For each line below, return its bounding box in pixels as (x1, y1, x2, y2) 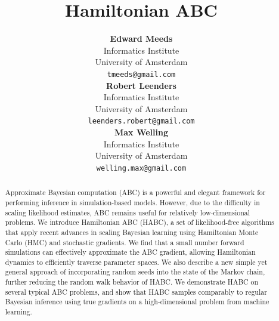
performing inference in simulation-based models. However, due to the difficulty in (5, 197, 260, 207)
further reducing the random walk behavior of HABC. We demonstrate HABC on (5, 277, 259, 287)
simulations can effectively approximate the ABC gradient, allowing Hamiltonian (5, 247, 256, 257)
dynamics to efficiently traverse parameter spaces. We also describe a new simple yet (5, 257, 268, 267)
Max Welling (114, 126, 169, 138)
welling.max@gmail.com (96, 163, 187, 172)
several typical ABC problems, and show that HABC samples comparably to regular (5, 286, 267, 297)
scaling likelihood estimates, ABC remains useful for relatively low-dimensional (5, 207, 250, 217)
